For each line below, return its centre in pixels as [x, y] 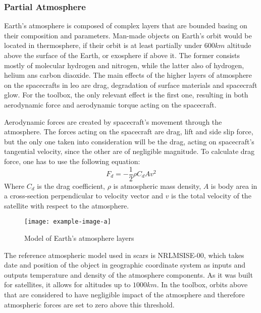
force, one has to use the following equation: [72, 161]
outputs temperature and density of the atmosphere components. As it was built [128, 274]
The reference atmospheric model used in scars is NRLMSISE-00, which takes [124, 255]
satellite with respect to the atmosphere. [67, 205]
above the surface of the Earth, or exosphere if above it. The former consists [122, 55]
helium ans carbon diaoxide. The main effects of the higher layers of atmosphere [128, 75]
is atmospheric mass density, [157, 186]
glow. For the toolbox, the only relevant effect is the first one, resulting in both [126, 95]
